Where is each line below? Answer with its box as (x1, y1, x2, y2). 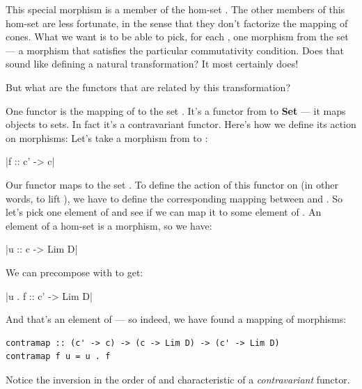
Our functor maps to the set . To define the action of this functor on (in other (6, 177, 338, 191)
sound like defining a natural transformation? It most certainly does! (6, 56, 299, 71)
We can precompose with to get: (6, 264, 143, 279)
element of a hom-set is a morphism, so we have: (6, 218, 212, 232)
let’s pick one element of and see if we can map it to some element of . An (6, 205, 322, 219)
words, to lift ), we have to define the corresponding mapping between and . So (6, 191, 343, 205)
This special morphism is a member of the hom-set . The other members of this (6, 2, 345, 16)
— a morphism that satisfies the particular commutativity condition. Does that (6, 42, 345, 57)
